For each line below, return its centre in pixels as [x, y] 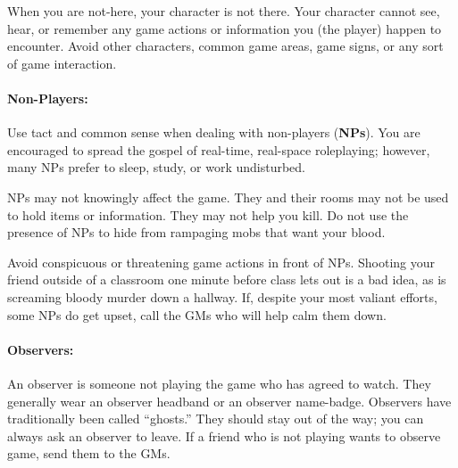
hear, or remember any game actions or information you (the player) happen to [225, 28]
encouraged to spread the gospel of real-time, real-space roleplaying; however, [219, 149]
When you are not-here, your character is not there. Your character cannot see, [224, 11]
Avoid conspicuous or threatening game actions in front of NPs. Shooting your [221, 262]
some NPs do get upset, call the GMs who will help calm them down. [197, 314]
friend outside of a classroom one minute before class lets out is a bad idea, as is [227, 279]
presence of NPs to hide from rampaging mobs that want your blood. [196, 232]
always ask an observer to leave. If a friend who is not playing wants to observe [224, 435]
